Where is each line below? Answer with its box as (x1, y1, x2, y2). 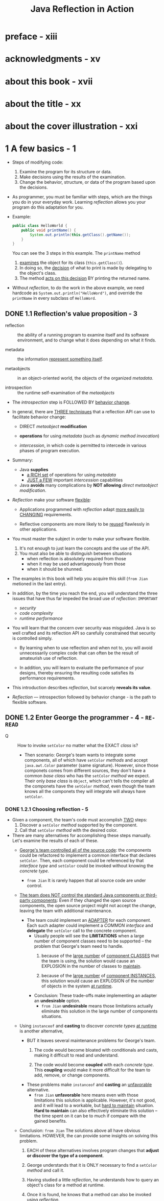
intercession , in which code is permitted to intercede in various (19, 442, 147, 449)
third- (146, 892, 158, 898)
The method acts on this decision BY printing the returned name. (19, 275, 150, 281)
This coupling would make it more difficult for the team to (34, 1067, 151, 1073)
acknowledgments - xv (5, 53, 101, 65)
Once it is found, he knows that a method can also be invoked (26, 1192, 152, 1198)
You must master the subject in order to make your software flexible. (12, 536, 151, 542)
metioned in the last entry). (12, 581, 67, 587)
